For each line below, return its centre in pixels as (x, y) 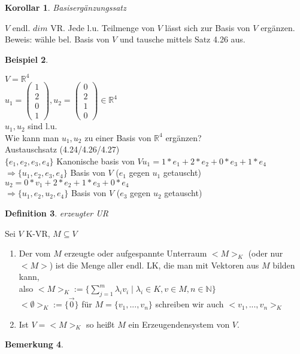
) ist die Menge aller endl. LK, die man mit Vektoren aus (154, 265)
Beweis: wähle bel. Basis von (57, 39)
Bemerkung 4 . (34, 344)
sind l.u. (43, 126)
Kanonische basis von (96, 161)
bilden (284, 265)
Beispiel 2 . (27, 59)
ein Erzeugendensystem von (179, 324)
